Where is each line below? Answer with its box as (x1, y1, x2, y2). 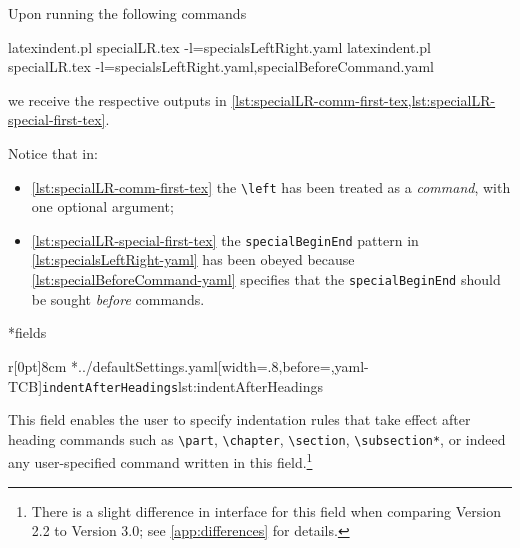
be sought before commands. (31, 288, 205, 309)
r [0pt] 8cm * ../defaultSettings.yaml (8, 355, 218, 376)
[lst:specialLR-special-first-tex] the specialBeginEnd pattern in (31, 229, 419, 250)
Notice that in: (8, 142, 98, 163)
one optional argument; (31, 196, 174, 217)
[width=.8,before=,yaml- (217, 355, 369, 376)
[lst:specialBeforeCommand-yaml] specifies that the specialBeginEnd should (31, 269, 501, 290)
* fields (8, 322, 47, 343)
